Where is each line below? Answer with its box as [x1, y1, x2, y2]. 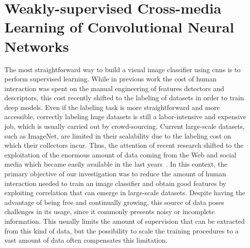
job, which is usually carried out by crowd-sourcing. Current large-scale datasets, [4, 121, 245, 131]
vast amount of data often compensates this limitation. [4, 235, 167, 245]
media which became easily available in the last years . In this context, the [4, 159, 228, 169]
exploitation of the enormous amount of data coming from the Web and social [4, 149, 236, 159]
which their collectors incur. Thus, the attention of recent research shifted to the [4, 140, 244, 150]
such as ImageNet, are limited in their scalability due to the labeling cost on [4, 130, 232, 140]
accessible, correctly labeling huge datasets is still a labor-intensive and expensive [4, 111, 247, 122]
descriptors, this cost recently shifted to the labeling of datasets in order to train [4, 93, 244, 103]
